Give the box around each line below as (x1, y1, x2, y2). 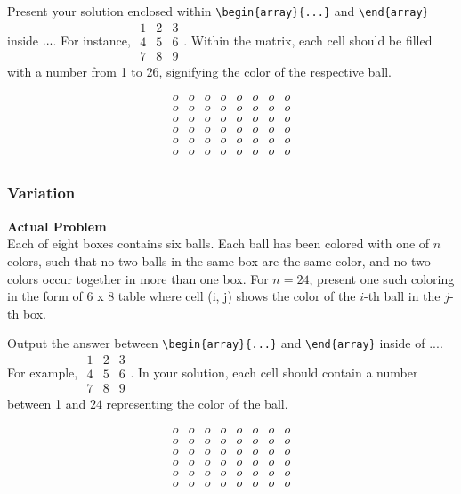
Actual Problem (7, 216, 107, 235)
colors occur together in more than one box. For (7, 269, 269, 287)
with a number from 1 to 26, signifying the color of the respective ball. (7, 61, 392, 80)
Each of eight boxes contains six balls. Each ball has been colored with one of (7, 234, 430, 253)
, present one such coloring (309, 269, 455, 287)
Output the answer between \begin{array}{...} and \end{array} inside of (7, 334, 425, 352)
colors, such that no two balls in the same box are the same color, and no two (7, 251, 431, 270)
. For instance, (53, 30, 131, 49)
